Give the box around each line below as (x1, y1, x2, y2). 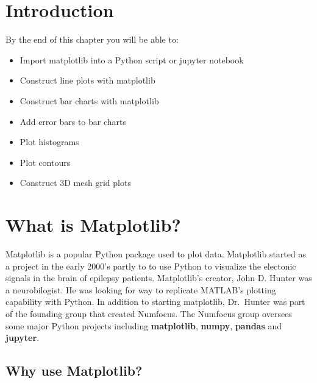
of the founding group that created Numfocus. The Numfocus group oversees (5, 307, 292, 320)
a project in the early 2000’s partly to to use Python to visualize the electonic (5, 259, 296, 272)
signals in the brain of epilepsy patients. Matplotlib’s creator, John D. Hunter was (5, 271, 312, 284)
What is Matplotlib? (5, 212, 181, 237)
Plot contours (20, 156, 71, 168)
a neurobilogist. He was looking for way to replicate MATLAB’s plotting (5, 283, 276, 296)
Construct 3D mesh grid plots (20, 176, 131, 189)
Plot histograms (20, 135, 79, 148)
